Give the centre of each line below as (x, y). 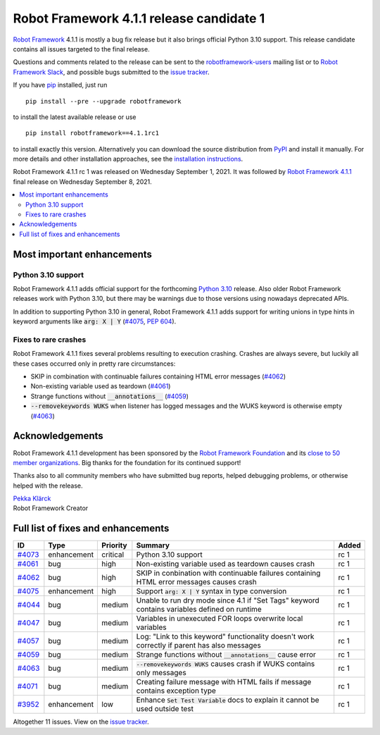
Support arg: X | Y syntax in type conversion (211, 591)
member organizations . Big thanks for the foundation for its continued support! (127, 462)
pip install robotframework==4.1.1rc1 (93, 133)
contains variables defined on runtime (199, 610)
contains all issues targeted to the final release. (82, 49)
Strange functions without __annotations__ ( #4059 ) (110, 396)
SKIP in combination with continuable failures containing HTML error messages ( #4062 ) (158, 376)
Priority (114, 545)
